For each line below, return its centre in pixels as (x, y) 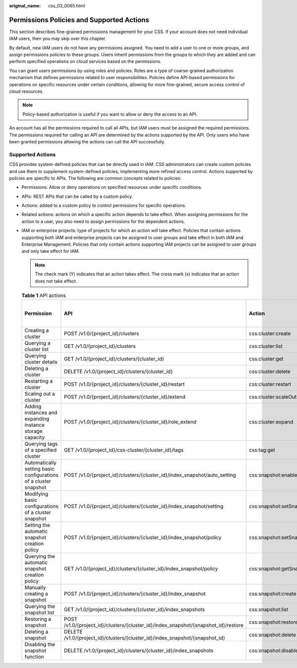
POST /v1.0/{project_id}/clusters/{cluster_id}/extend (125, 397)
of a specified (41, 450)
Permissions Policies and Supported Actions (79, 20)
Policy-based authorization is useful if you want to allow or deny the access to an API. (110, 114)
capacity (35, 438)
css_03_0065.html (67, 6)
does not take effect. (56, 281)
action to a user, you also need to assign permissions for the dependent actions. (103, 221)
